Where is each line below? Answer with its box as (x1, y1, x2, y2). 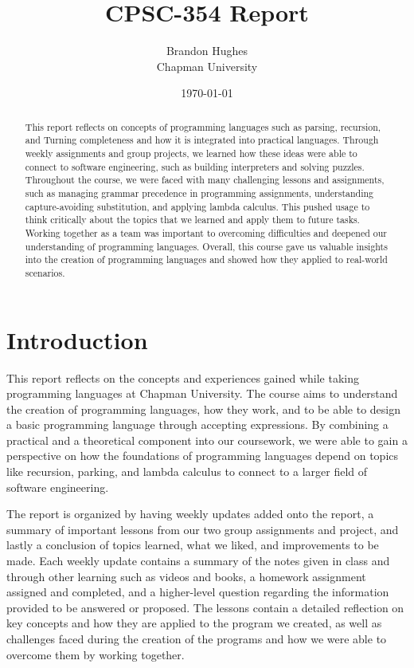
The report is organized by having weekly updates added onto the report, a (6, 505, 374, 522)
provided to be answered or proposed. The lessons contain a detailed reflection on (6, 599, 404, 615)
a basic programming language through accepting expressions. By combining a (6, 416, 389, 433)
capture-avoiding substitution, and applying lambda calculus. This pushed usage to (25, 199, 370, 213)
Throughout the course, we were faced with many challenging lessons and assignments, (25, 173, 385, 187)
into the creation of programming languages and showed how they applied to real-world (25, 253, 388, 266)
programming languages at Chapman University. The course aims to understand (6, 385, 398, 402)
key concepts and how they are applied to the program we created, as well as (6, 615, 382, 631)
